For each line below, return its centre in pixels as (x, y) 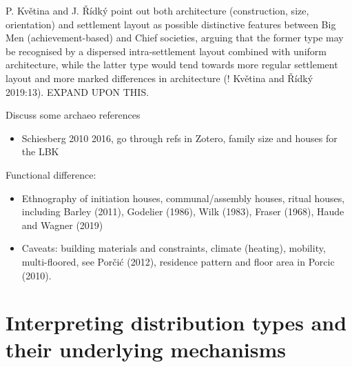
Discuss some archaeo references (73, 115)
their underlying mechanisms (146, 349)
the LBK (40, 151)
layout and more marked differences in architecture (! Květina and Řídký (159, 78)
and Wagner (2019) (62, 225)
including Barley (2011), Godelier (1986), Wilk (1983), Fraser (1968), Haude (183, 211)
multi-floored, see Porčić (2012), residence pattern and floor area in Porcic (178, 261)
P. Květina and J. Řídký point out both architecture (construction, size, (157, 10)
